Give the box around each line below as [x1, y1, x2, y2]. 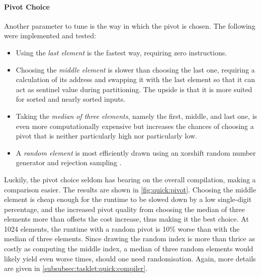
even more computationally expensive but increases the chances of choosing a [16, 120, 254, 131]
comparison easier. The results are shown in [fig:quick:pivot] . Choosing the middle [4, 184, 256, 194]
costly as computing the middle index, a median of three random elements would [4, 243, 253, 254]
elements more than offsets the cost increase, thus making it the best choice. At [4, 214, 249, 224]
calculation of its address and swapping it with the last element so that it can [16, 74, 255, 85]
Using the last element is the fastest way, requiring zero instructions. [16, 47, 227, 57]
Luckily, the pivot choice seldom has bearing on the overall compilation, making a [4, 174, 256, 184]
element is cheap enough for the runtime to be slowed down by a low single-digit [4, 194, 252, 204]
